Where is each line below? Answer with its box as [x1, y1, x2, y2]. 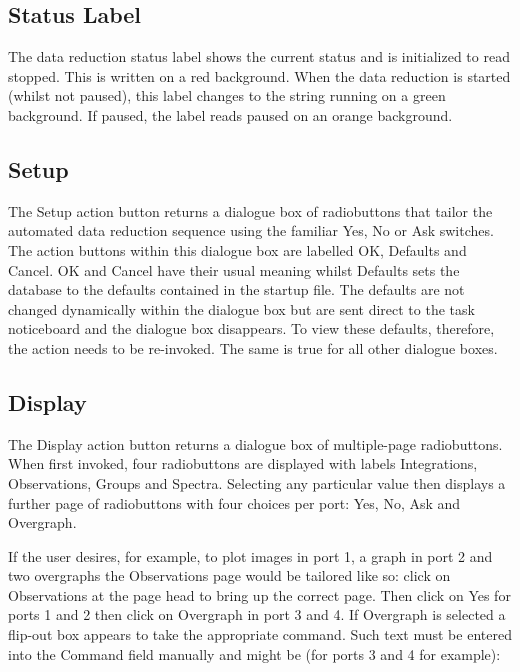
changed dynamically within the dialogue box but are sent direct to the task [8, 298, 475, 319]
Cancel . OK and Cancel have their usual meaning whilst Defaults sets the [8, 259, 460, 280]
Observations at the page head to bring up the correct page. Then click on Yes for [8, 584, 511, 605]
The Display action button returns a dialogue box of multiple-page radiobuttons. [8, 433, 503, 454]
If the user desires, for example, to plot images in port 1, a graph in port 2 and [8, 545, 493, 566]
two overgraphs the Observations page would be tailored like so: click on [8, 565, 451, 586]
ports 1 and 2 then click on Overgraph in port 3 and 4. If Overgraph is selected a [8, 604, 506, 625]
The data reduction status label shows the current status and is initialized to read [8, 46, 510, 67]
